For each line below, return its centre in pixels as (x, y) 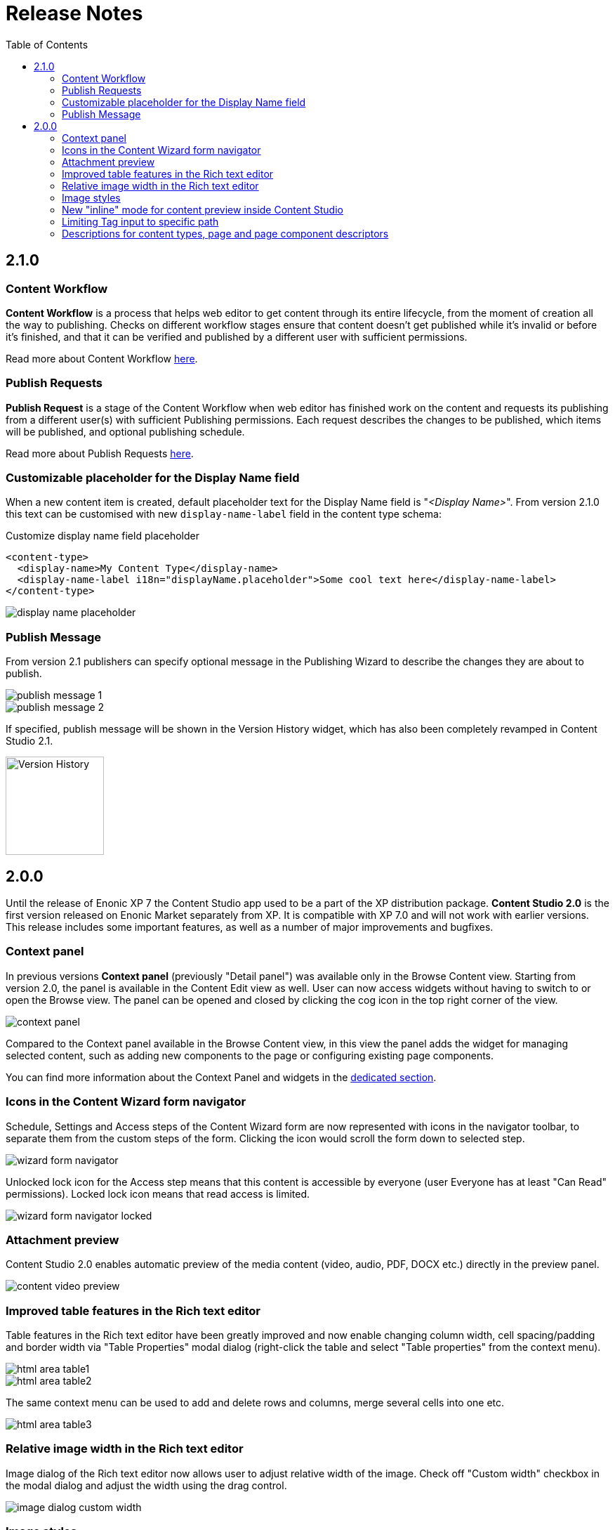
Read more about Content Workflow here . (102, 358)
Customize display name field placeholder (102, 536)
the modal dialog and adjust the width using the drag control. (146, 1485)
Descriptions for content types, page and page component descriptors (225, 233)
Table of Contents (47, 44)
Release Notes (74, 13)
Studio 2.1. (29, 741)
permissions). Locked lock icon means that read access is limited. (158, 1194)
